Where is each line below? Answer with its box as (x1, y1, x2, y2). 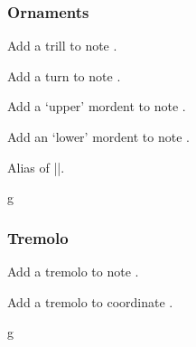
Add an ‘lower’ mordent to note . (7, 127, 190, 145)
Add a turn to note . (7, 66, 121, 85)
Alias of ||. (7, 157, 65, 176)
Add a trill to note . (7, 36, 117, 55)
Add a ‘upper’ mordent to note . (7, 97, 186, 116)
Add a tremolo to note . (7, 262, 139, 280)
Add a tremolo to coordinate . (7, 292, 173, 311)
